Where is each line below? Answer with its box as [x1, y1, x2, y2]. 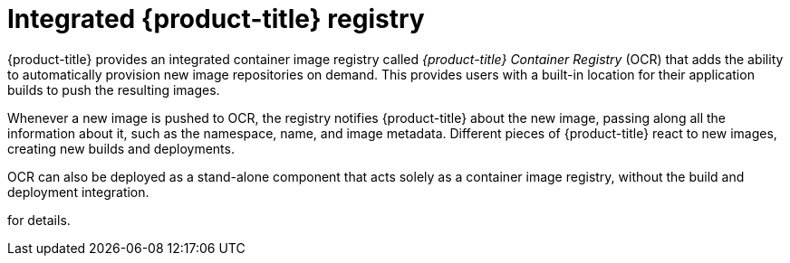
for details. [7, 211, 71, 228]
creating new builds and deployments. [7, 140, 235, 156]
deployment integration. [7, 183, 149, 200]
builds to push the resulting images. [7, 81, 220, 98]
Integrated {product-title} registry [7, 4, 425, 34]
